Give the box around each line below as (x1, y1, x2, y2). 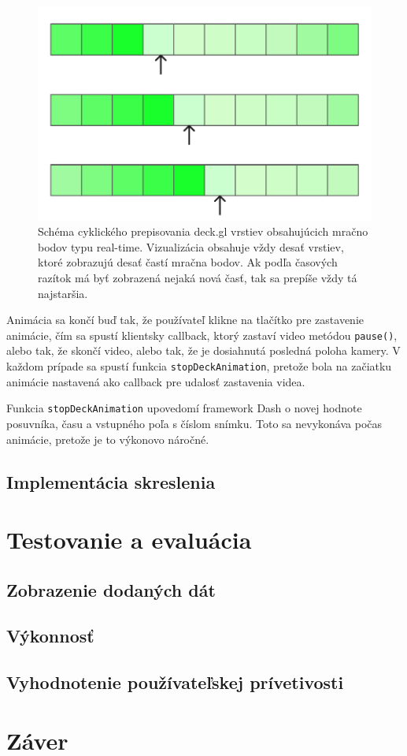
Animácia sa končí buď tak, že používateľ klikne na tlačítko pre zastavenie (6, 311, 364, 328)
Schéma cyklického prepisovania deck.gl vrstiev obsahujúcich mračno (38, 223, 368, 240)
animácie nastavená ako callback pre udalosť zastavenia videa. (6, 373, 305, 389)
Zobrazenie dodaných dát (6, 577, 216, 601)
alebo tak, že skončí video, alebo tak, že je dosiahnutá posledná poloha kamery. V (6, 342, 401, 359)
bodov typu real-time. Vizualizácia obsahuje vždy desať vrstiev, (38, 238, 344, 255)
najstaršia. (38, 285, 88, 301)
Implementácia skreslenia (6, 469, 216, 493)
